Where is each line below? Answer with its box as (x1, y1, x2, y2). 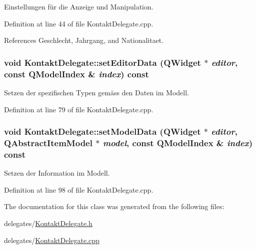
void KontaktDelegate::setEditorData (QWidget (4, 56, 201, 68)
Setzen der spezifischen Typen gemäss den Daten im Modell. (4, 87, 189, 97)
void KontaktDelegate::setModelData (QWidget (4, 125, 201, 138)
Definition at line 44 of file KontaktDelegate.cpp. (4, 18, 153, 28)
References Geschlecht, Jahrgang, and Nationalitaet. (4, 35, 164, 45)
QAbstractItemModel (4, 136, 92, 149)
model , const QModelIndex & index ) (102, 136, 253, 149)
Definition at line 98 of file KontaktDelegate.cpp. (4, 184, 153, 195)
